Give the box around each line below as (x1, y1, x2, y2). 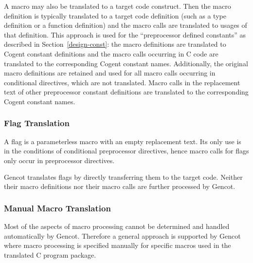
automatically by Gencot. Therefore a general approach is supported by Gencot (4, 230, 241, 241)
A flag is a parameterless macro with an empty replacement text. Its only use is (4, 136, 241, 146)
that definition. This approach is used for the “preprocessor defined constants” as (4, 29, 246, 39)
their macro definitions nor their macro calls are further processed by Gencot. (4, 181, 235, 191)
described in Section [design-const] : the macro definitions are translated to (4, 39, 226, 49)
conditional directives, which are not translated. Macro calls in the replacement (4, 77, 240, 87)
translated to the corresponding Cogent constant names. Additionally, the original (4, 58, 248, 68)
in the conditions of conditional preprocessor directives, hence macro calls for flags (4, 146, 249, 156)
